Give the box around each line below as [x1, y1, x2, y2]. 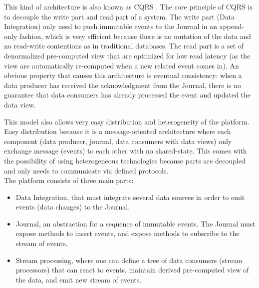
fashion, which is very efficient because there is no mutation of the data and [19, 30, 252, 41]
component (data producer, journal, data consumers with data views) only [4, 135, 232, 146]
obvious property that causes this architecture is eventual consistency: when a [4, 70, 242, 80]
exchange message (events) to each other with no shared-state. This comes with [4, 145, 247, 156]
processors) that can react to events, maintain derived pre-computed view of [15, 264, 249, 275]
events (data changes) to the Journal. [15, 201, 130, 212]
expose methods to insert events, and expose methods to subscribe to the [15, 228, 240, 238]
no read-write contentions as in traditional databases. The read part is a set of [4, 40, 244, 51]
